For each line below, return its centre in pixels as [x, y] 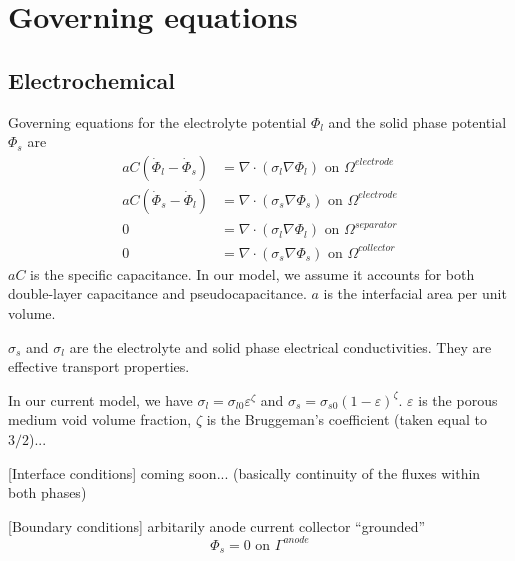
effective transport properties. [99, 366]
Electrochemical [91, 79]
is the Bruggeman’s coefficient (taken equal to [347, 419]
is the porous [458, 399]
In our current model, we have [100, 399]
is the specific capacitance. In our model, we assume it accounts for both [252, 273]
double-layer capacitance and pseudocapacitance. [157, 293]
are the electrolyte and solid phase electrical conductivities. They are [280, 346]
